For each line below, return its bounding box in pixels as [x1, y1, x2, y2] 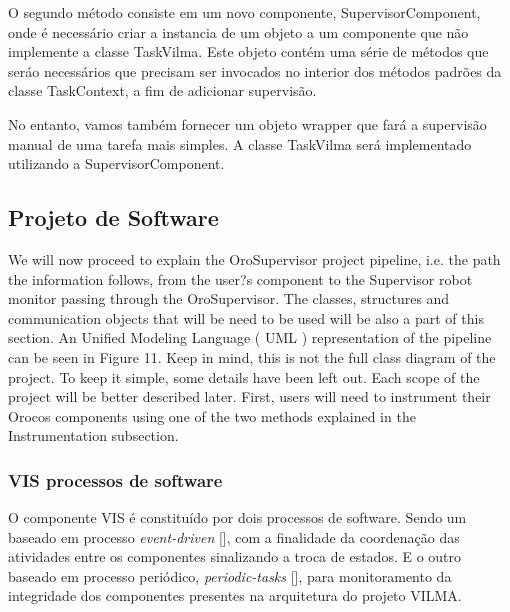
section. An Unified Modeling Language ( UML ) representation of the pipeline [8, 327, 492, 348]
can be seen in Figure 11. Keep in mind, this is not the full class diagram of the [8, 346, 496, 367]
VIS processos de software [8, 467, 223, 492]
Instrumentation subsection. [8, 425, 179, 446]
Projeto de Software [8, 202, 219, 233]
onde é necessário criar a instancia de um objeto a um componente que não [8, 21, 469, 42]
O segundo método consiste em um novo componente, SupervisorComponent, [8, 2, 481, 22]
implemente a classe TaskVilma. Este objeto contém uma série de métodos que [8, 41, 489, 62]
